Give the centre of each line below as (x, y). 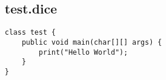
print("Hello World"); (83, 52)
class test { (30, 33)
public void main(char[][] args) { (92, 42)
